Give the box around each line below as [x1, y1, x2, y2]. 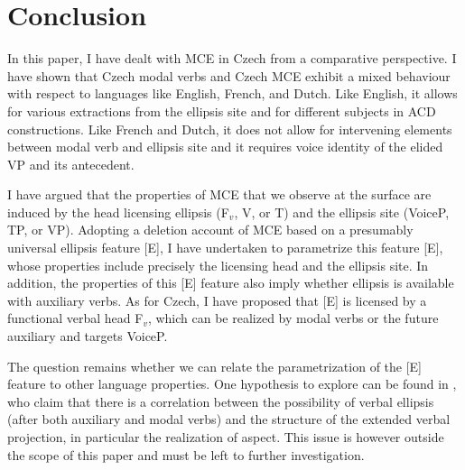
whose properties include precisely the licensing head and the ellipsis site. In [7, 255, 429, 274]
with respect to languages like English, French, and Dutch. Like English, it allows [7, 84, 458, 103]
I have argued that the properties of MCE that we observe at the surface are [7, 185, 432, 204]
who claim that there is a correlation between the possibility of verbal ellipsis [7, 392, 434, 410]
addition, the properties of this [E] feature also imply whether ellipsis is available [7, 273, 454, 292]
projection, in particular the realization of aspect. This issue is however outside [7, 428, 444, 446]
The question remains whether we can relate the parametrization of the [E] [7, 356, 423, 375]
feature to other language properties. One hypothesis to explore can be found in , [7, 374, 457, 393]
